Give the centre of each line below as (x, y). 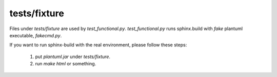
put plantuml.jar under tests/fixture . (73, 57)
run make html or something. (66, 64)
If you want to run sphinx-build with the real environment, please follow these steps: (98, 45)
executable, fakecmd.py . (36, 35)
